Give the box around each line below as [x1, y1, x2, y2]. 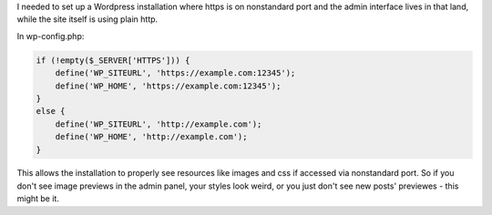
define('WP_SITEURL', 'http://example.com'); [55, 118, 262, 129]
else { [36, 106, 66, 117]
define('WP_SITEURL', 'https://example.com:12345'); [55, 68, 296, 78]
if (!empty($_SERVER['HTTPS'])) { [36, 55, 190, 66]
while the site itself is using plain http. [16, 14, 159, 25]
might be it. [16, 193, 59, 204]
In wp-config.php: [16, 30, 85, 41]
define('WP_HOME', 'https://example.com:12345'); [55, 80, 282, 91]
